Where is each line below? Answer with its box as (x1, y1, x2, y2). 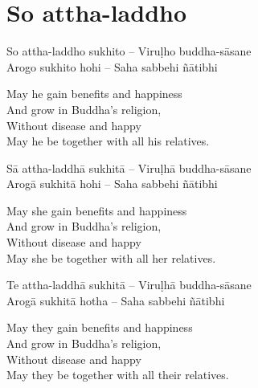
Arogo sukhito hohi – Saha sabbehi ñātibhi (6, 58, 218, 75)
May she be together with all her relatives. (6, 249, 216, 266)
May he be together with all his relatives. (6, 133, 210, 149)
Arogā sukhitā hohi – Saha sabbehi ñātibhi (6, 175, 218, 192)
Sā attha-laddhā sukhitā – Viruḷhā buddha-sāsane (6, 159, 252, 176)
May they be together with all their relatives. (6, 366, 229, 383)
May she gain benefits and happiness (6, 202, 187, 219)
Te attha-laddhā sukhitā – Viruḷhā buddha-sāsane (6, 276, 252, 293)
